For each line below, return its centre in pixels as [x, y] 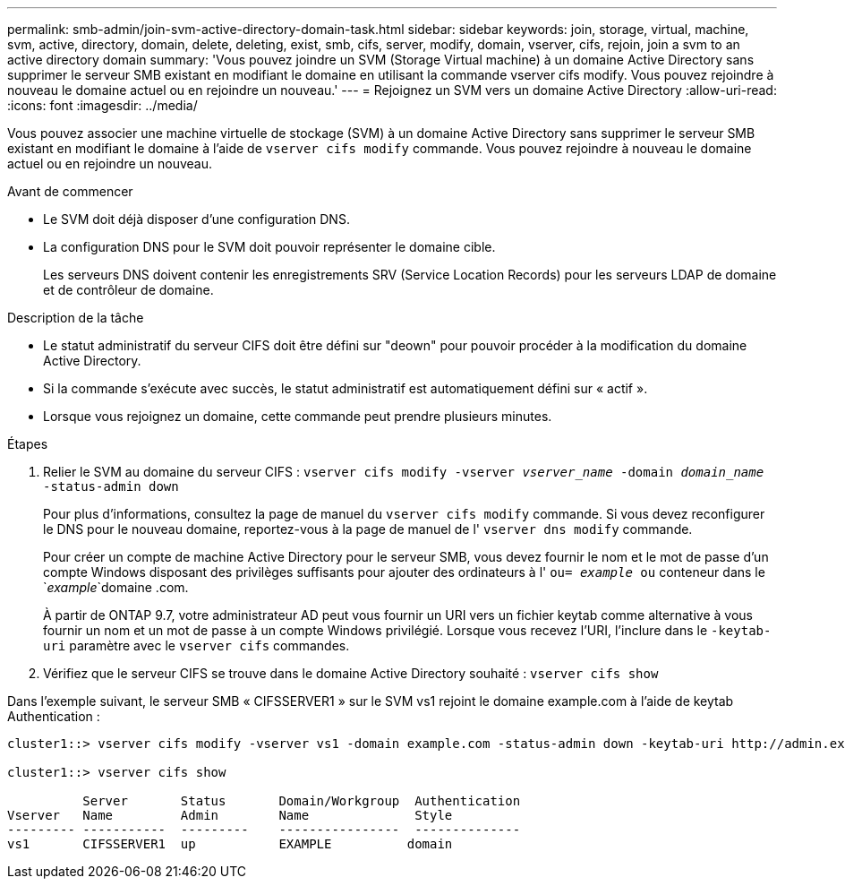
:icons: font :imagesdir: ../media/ [102, 105]
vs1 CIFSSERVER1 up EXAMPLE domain [230, 844]
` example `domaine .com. [116, 587]
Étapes [28, 444]
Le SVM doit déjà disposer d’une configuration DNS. [196, 219]
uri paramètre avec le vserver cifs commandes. [196, 645]
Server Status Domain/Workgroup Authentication [302, 801]
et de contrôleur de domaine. [128, 290]
